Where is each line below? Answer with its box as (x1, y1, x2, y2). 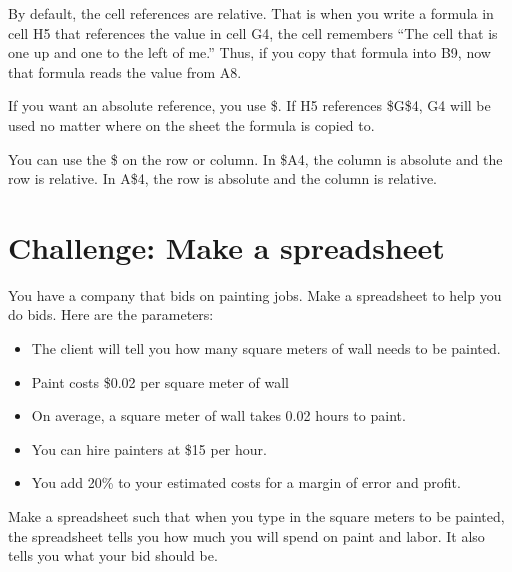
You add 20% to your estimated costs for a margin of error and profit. (31, 472, 461, 493)
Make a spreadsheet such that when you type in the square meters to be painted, (8, 506, 505, 527)
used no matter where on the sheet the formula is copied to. (8, 114, 375, 135)
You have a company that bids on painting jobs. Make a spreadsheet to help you (8, 284, 502, 305)
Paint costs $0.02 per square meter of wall (31, 371, 289, 392)
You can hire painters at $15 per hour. (31, 438, 267, 459)
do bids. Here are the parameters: (8, 304, 214, 325)
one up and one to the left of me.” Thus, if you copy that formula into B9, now (8, 42, 491, 63)
